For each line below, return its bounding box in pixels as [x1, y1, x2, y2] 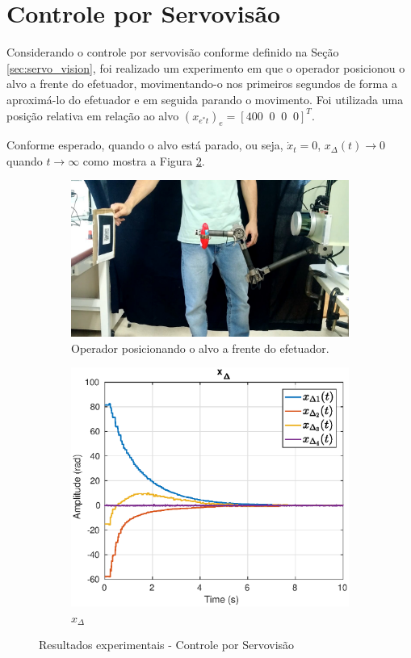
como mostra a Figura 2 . [82, 152, 205, 169]
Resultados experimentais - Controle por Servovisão [39, 636, 295, 653]
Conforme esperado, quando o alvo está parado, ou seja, [6, 136, 283, 153]
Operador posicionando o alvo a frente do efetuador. [71, 339, 329, 356]
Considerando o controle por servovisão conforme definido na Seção [6, 44, 339, 61]
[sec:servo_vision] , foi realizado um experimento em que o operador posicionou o [6, 59, 405, 76]
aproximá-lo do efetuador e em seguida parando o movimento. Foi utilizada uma [6, 90, 404, 107]
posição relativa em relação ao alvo [6, 107, 179, 124]
